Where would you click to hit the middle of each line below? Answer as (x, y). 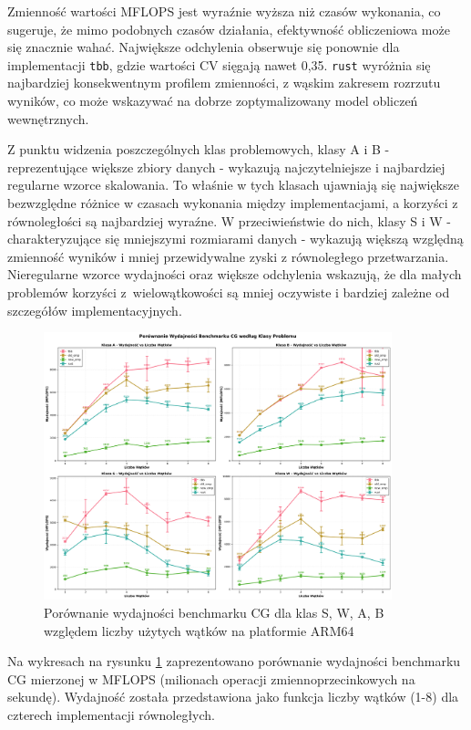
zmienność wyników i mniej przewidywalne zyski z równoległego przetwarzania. (228, 256)
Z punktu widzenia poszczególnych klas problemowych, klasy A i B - (199, 149)
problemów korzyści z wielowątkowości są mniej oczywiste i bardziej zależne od (229, 292)
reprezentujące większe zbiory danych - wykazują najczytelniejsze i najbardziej (226, 167)
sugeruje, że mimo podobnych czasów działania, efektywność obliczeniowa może (229, 29)
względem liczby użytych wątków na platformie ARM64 (199, 630)
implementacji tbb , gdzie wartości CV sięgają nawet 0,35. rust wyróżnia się (219, 64)
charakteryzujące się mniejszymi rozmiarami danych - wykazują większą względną (235, 239)
